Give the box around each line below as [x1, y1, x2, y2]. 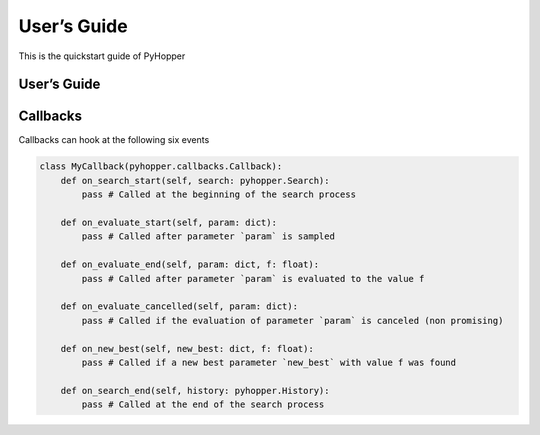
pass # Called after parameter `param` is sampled [81, 231, 335, 242]
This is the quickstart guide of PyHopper [18, 50, 186, 62]
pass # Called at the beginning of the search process [81, 189, 357, 200]
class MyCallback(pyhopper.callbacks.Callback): [39, 161, 283, 172]
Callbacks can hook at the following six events [18, 134, 210, 146]
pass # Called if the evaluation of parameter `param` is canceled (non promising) [81, 315, 504, 326]
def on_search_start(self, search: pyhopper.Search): [60, 175, 330, 186]
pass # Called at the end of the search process [81, 399, 325, 410]
